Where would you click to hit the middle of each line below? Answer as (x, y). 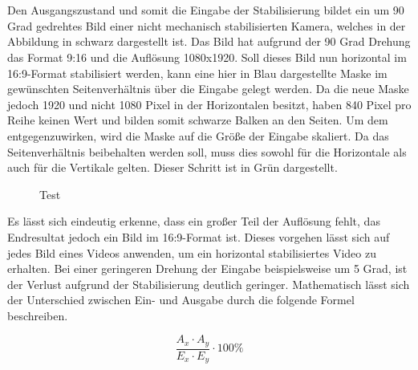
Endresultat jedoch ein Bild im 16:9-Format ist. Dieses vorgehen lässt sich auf (199, 236)
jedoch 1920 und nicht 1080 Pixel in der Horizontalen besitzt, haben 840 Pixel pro (209, 104)
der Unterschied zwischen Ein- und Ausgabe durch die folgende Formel (181, 300)
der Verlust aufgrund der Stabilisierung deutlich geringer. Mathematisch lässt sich (209, 284)
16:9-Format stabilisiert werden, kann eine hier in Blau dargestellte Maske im (197, 73)
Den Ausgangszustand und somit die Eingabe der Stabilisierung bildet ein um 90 (206, 10)
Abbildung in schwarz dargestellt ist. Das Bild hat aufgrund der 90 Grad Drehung (209, 41)
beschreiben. (38, 315)
